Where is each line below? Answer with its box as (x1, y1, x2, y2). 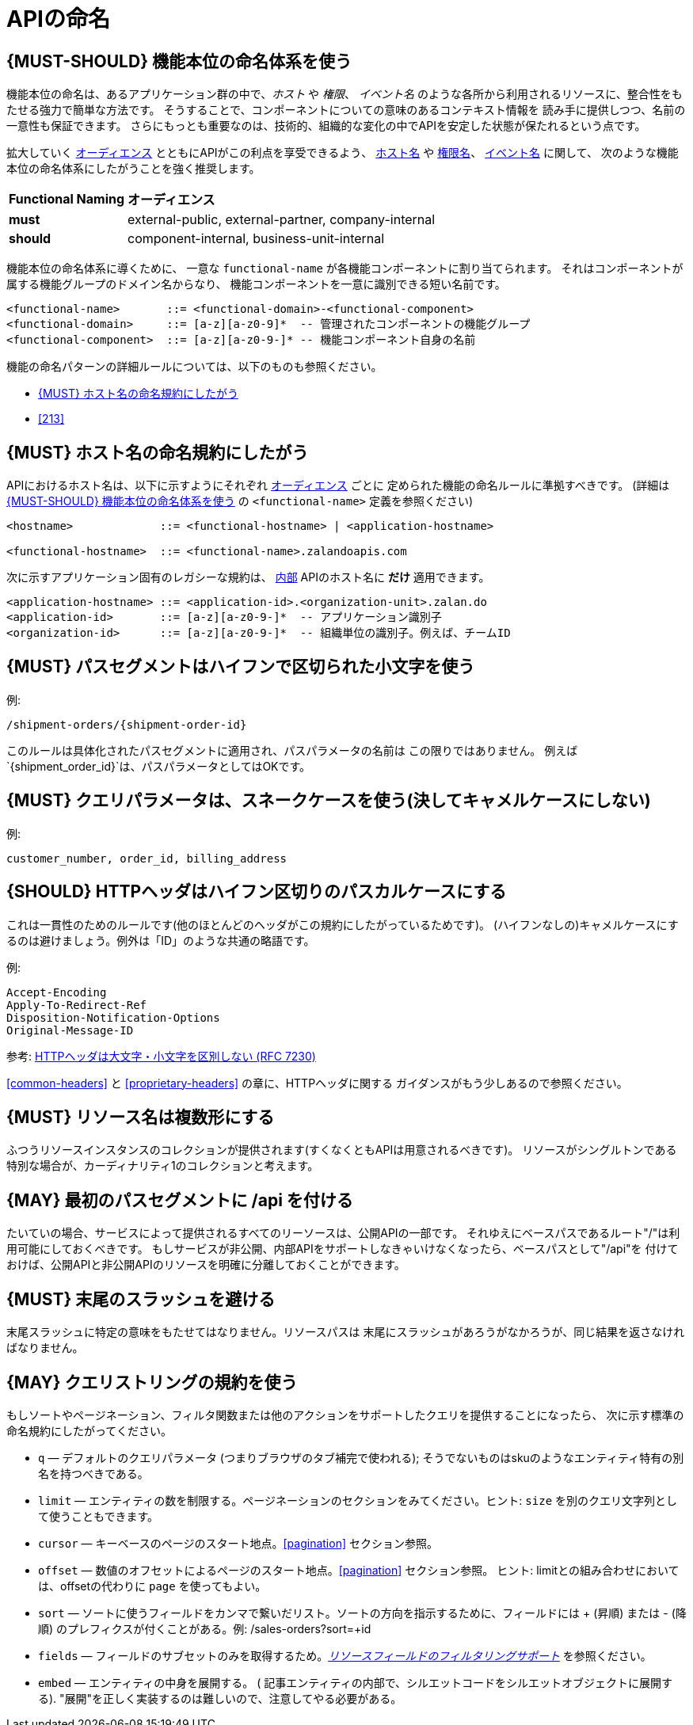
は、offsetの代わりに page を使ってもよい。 (38, 1578, 267, 1593)
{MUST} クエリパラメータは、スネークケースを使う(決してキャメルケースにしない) (6, 790, 651, 811)
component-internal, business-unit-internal (128, 230, 385, 247)
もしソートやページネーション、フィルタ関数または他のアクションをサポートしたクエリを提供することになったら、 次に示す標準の (6, 1407, 684, 1422)
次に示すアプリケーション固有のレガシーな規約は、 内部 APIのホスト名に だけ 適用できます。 (6, 570, 490, 585)
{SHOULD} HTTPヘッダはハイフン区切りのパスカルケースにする (6, 882, 507, 902)
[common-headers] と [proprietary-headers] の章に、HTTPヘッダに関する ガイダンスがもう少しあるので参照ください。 (6, 1076, 628, 1090)
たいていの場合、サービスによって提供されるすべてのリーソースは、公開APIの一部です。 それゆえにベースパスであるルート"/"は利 (6, 1226, 680, 1240)
